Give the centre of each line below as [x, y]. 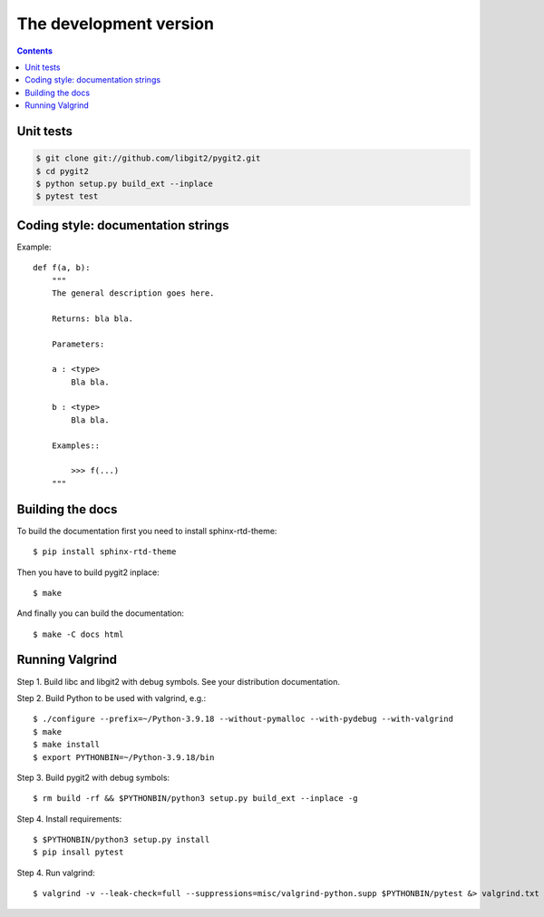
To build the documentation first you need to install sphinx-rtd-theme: [147, 531]
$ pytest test [67, 196]
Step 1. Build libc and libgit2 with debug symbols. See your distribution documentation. [178, 681]
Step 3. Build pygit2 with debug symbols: [93, 777]
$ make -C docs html [78, 634]
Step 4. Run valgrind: [56, 873]
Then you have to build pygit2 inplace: [88, 572]
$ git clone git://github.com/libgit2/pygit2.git [148, 158]
